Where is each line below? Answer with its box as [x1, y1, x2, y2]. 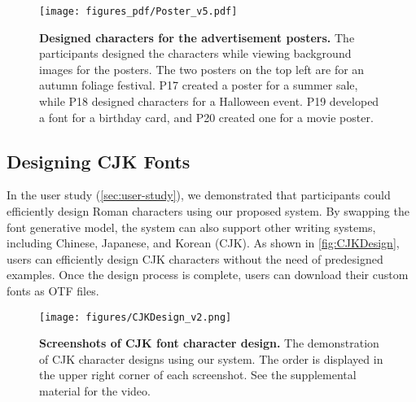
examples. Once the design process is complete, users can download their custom [7, 266, 409, 283]
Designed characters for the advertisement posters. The [39, 28, 355, 46]
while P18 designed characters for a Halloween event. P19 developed [39, 93, 379, 110]
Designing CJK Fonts [7, 148, 190, 173]
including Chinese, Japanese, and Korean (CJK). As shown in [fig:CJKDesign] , [7, 234, 400, 251]
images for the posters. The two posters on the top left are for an [39, 60, 365, 77]
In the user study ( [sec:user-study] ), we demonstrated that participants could [7, 186, 391, 203]
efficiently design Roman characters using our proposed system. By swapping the [7, 203, 409, 220]
